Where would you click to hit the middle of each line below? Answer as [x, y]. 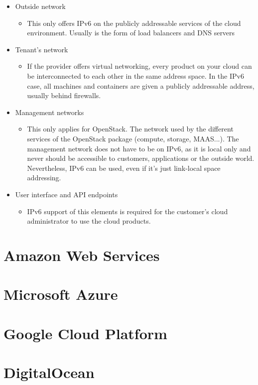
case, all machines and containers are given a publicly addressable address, [141, 85]
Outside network [40, 6]
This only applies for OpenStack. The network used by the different [130, 129]
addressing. [44, 178]
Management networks [50, 112]
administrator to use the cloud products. [89, 221]
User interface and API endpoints [66, 194]
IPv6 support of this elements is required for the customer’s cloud [128, 211]
